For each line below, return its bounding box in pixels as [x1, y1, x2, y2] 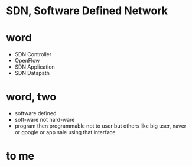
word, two [6, 90, 57, 104]
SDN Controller [14, 51, 52, 58]
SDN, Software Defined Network [6, 4, 168, 18]
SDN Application [14, 63, 55, 70]
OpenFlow [14, 57, 40, 64]
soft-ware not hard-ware [14, 116, 75, 123]
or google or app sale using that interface [14, 129, 116, 136]
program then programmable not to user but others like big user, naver [14, 122, 187, 129]
